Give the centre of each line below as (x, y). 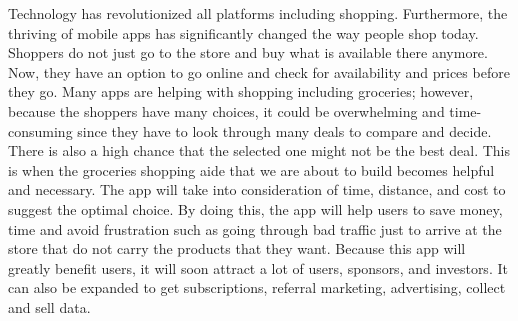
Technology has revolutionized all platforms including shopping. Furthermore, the (258, 13)
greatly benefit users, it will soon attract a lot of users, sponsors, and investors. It (258, 267)
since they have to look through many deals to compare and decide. (284, 130)
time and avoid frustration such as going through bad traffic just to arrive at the (255, 228)
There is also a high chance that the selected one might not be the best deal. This (259, 150)
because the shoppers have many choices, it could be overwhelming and (226, 110)
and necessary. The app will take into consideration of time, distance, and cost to (257, 189)
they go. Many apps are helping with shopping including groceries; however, (241, 91)
